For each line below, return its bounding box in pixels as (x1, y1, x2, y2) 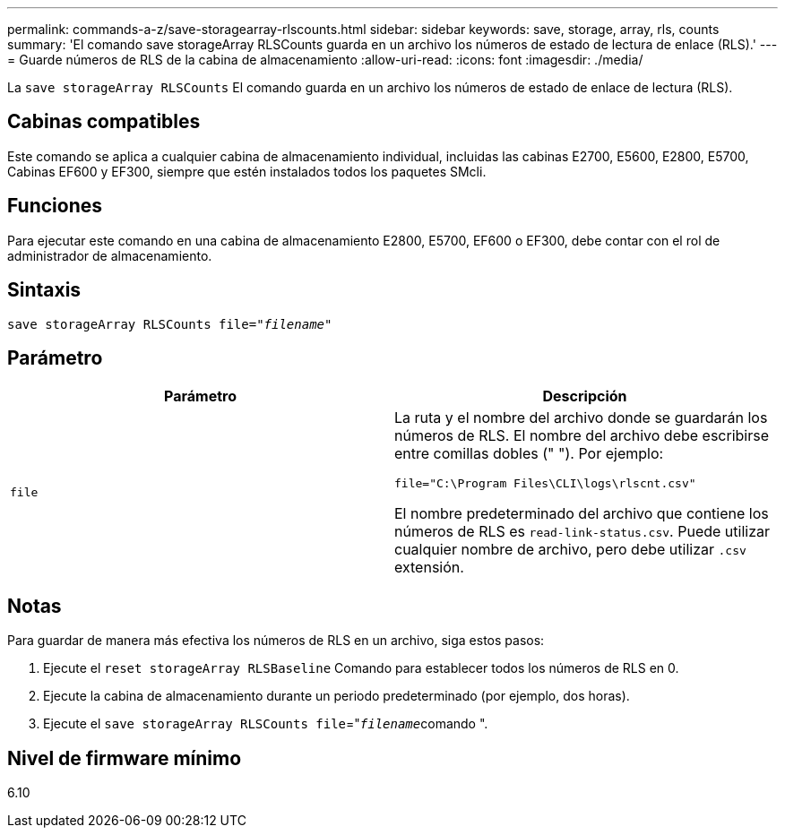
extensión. (394, 558, 464, 577)
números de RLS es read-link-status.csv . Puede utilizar (394, 522, 771, 541)
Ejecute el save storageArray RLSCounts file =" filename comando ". (43, 716, 488, 732)
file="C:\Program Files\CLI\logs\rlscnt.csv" (394, 477, 696, 491)
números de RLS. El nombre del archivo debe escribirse (394, 426, 770, 445)
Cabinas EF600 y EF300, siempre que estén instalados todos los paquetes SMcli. (7, 163, 487, 179)
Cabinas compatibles (7, 110, 201, 133)
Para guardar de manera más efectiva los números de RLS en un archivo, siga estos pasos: (7, 633, 545, 649)
